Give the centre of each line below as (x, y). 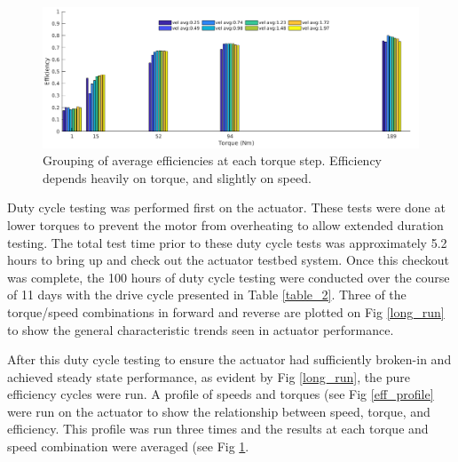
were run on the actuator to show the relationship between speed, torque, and (219, 411)
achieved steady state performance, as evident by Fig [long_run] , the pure (209, 376)
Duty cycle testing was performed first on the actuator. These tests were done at (226, 207)
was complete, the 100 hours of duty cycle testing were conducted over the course (229, 277)
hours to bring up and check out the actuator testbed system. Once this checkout (228, 260)
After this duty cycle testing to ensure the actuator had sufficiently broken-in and (229, 359)
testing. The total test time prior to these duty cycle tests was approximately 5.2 (227, 242)
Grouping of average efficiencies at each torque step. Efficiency (213, 160)
